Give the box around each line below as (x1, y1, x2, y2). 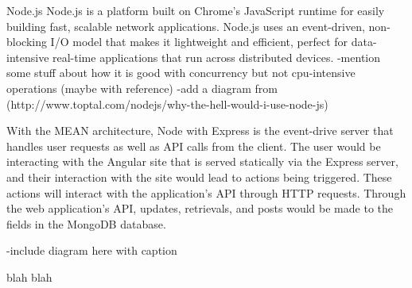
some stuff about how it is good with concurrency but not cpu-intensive (6, 64, 356, 81)
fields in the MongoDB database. (6, 215, 166, 232)
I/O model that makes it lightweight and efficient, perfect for (50, 33, 348, 50)
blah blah (6, 268, 52, 285)
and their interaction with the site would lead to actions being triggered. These (6, 168, 392, 185)
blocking (6, 33, 47, 50)
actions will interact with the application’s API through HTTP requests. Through (6, 184, 406, 201)
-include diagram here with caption (6, 242, 177, 259)
